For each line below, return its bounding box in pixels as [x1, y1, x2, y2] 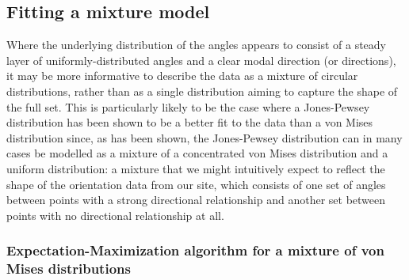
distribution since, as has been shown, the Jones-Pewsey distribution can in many [6, 129, 403, 146]
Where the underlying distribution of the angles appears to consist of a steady [6, 36, 386, 53]
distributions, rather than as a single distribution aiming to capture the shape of [6, 82, 398, 99]
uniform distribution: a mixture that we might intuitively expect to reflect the [6, 160, 385, 176]
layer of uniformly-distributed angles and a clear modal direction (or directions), [6, 51, 396, 68]
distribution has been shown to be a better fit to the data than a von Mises [6, 114, 373, 131]
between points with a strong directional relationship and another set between [6, 191, 386, 208]
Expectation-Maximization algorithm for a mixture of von [6, 240, 384, 260]
